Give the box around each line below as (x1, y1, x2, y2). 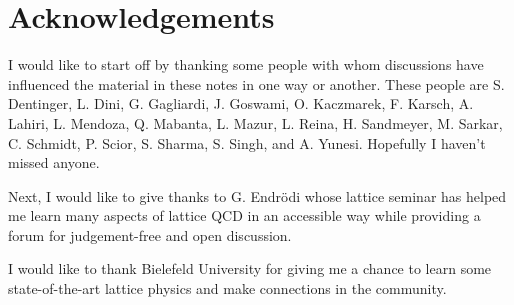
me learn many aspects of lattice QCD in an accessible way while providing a (8, 205, 481, 226)
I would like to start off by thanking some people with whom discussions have (8, 54, 484, 75)
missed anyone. (8, 152, 100, 173)
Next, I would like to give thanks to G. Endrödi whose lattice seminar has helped (8, 185, 507, 206)
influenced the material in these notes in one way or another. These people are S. (8, 73, 505, 94)
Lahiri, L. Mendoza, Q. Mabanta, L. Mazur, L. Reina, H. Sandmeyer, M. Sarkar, (8, 112, 503, 133)
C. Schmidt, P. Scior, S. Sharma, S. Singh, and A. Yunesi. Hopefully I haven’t (8, 132, 486, 153)
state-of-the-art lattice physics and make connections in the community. (8, 278, 447, 299)
